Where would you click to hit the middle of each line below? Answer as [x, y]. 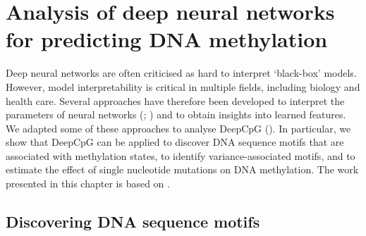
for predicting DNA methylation [167, 39]
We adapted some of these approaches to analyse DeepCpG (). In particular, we [178, 128]
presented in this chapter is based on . [88, 184]
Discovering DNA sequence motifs [133, 222]
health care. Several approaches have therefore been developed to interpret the [175, 100]
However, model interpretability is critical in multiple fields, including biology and [183, 86]
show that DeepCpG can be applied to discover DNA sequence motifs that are [175, 142]
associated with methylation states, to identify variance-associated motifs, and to [181, 155]
